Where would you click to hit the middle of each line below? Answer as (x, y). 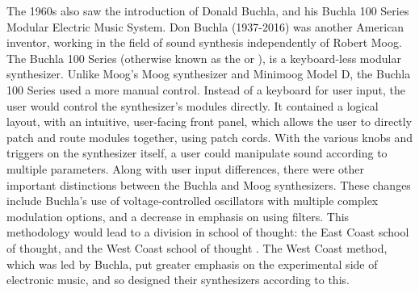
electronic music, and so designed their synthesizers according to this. (178, 280)
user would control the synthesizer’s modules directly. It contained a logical (193, 105)
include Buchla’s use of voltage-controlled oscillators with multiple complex (193, 201)
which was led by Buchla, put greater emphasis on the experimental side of (192, 264)
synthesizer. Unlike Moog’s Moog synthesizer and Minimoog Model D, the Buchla (209, 74)
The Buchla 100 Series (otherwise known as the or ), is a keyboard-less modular (204, 58)
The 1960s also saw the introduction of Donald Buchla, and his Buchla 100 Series (208, 10)
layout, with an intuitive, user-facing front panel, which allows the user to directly (209, 121)
